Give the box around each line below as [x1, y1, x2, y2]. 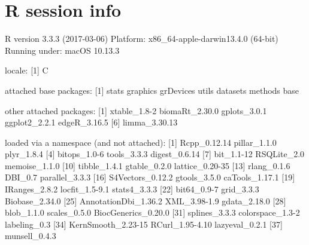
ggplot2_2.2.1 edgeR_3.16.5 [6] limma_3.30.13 [5, 116, 178, 128]
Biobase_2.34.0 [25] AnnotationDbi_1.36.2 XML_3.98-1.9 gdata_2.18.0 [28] [5, 194, 286, 207]
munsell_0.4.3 [5, 229, 56, 242]
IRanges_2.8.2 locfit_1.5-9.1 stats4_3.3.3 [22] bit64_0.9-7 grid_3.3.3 [5, 183, 259, 195]
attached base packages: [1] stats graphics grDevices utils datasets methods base [5, 84, 299, 96]
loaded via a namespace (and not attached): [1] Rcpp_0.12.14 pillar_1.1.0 [5, 136, 277, 148]
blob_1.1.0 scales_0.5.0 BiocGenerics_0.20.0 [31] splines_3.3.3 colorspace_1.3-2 [5, 206, 300, 219]
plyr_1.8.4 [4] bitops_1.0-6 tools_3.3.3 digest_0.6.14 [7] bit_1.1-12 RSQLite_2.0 [5, 148, 305, 160]
